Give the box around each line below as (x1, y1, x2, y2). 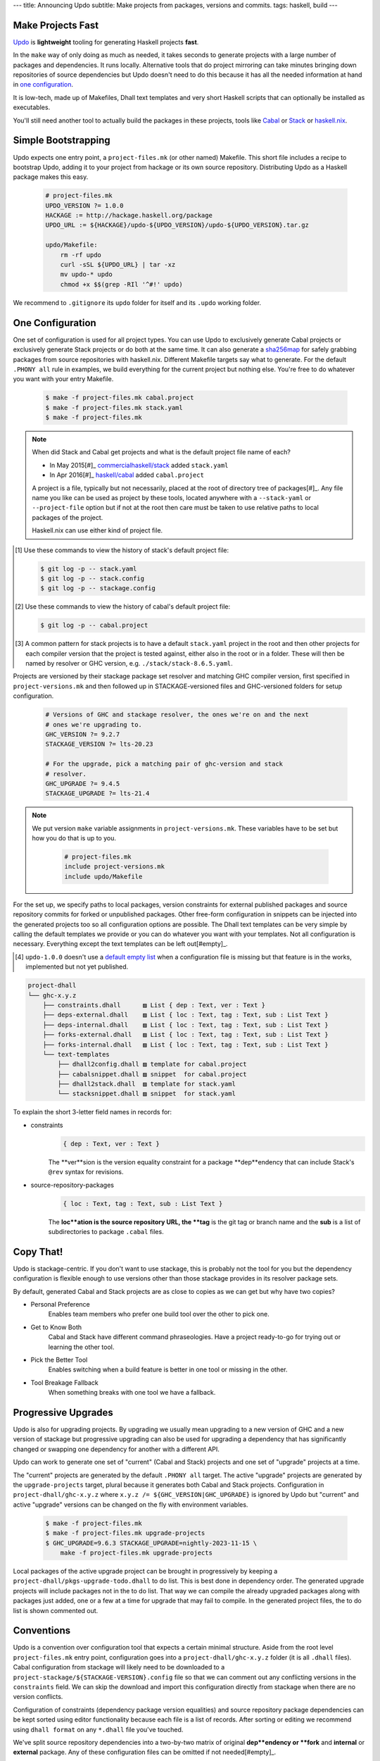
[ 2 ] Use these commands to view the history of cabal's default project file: (15, 602, 231, 611)
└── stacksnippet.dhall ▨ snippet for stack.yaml (57, 1090, 236, 1098)
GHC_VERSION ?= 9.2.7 (45, 730, 120, 738)
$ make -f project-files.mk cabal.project (45, 394, 194, 402)
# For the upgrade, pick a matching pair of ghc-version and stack (45, 760, 284, 768)
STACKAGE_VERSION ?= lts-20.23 (45, 740, 154, 748)
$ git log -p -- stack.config (39, 574, 144, 583)
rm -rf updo (60, 251, 102, 259)
